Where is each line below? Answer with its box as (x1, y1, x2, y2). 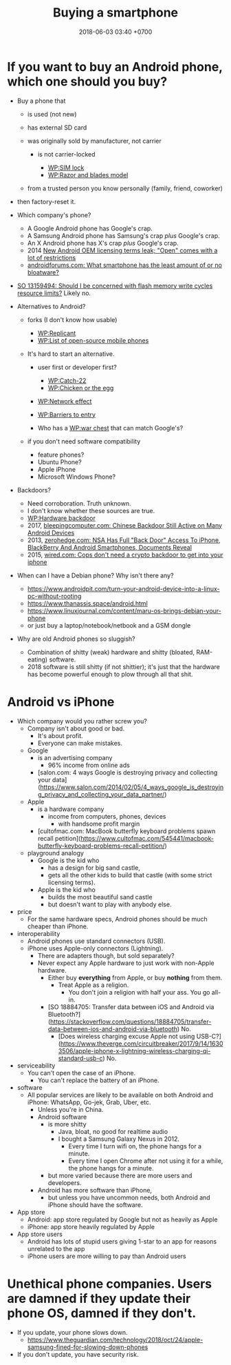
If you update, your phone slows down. (16, 1328, 129, 1336)
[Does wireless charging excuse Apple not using (58, 1032, 195, 1040)
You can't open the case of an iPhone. (27, 1068, 136, 1077)
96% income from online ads (47, 761, 131, 769)
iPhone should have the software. (47, 1200, 143, 1208)
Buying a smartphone (52, 5, 179, 21)
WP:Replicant (37, 329, 76, 337)
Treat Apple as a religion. (58, 981, 129, 989)
